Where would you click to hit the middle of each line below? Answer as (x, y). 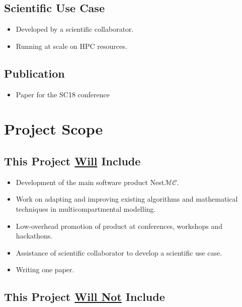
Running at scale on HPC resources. (71, 46)
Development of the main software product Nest (90, 182)
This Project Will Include (72, 161)
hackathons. (34, 236)
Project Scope (54, 129)
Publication (34, 73)
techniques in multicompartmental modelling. (86, 208)
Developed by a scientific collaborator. (75, 29)
